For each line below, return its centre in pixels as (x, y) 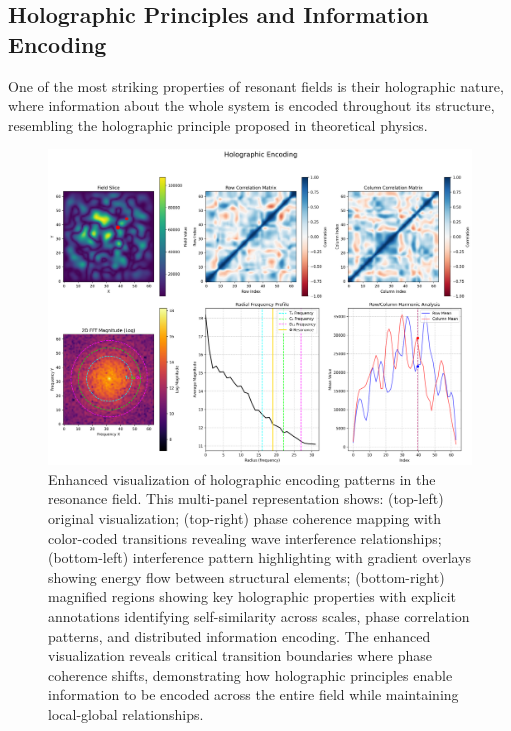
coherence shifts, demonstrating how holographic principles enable (250, 674)
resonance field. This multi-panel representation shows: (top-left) (246, 498)
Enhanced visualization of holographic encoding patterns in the (242, 478)
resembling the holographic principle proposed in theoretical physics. (218, 124)
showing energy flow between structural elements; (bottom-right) (246, 576)
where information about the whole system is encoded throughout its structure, (251, 105)
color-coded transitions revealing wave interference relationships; (245, 537)
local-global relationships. (126, 714)
